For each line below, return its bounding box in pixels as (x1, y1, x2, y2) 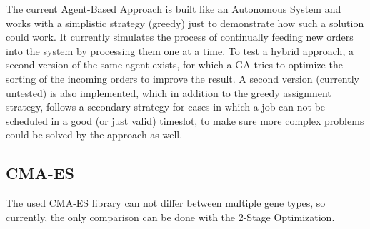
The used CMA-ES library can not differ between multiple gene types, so (6, 195, 326, 210)
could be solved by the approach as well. (6, 127, 183, 142)
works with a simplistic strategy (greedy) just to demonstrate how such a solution (6, 15, 364, 30)
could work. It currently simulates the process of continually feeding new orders (6, 29, 354, 44)
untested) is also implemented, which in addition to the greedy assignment (6, 85, 331, 100)
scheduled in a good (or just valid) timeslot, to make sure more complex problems (6, 113, 364, 128)
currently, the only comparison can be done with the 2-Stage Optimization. (6, 209, 335, 224)
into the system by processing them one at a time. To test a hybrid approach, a (6, 43, 354, 58)
